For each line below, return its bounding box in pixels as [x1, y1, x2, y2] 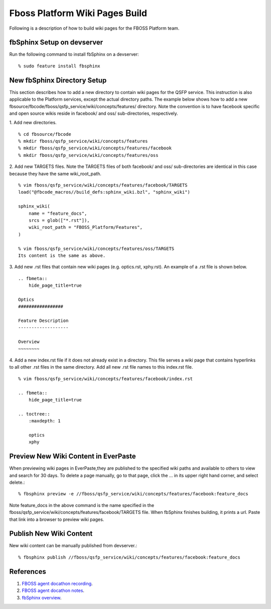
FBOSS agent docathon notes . [22, 587, 85, 593]
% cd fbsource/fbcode [18, 131, 71, 137]
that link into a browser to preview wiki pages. [9, 516, 104, 523]
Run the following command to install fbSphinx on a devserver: [9, 51, 139, 57]
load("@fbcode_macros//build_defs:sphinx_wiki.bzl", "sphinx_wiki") [18, 189, 190, 195]
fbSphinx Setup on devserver [9, 38, 103, 47]
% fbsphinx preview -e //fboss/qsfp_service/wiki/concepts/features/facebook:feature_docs [18, 491, 248, 497]
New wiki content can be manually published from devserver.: [9, 543, 138, 549]
